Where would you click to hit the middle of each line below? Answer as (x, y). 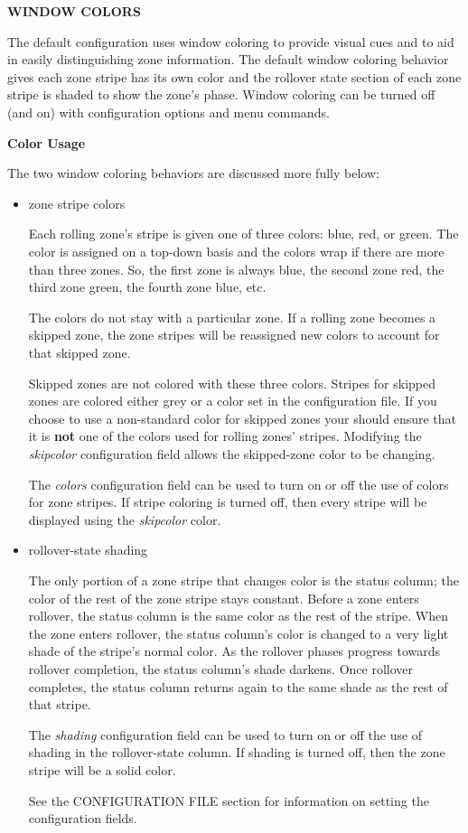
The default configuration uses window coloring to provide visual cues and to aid (231, 41)
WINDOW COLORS (74, 11)
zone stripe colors (77, 203)
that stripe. (60, 704)
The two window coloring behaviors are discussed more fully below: (193, 173)
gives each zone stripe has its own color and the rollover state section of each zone (234, 76)
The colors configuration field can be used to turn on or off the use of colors (239, 484)
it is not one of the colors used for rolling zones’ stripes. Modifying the (225, 436)
